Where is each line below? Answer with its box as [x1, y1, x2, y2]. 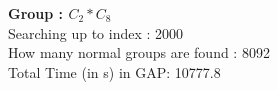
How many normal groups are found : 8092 [8, 42, 270, 63]
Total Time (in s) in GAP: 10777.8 [8, 61, 221, 82]
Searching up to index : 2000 [8, 22, 184, 43]
